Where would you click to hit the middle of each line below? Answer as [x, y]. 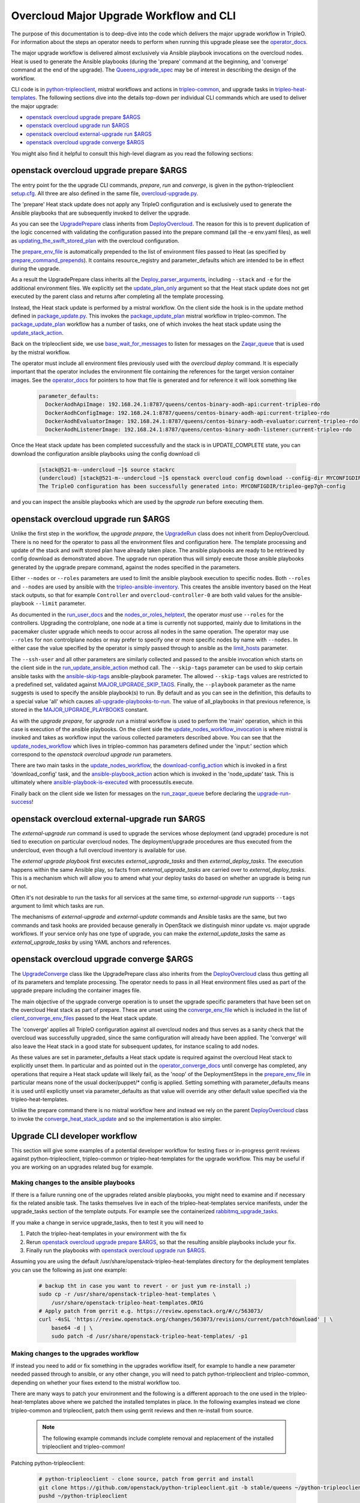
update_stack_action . [37, 332]
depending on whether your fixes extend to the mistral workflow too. [96, 1382]
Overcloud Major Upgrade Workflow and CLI [124, 16]
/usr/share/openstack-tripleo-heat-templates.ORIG [127, 1302]
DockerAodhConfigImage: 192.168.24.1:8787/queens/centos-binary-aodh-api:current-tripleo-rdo [187, 413]
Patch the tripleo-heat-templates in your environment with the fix [106, 1234]
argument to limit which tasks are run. [58, 906]
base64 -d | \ [72, 1328]
